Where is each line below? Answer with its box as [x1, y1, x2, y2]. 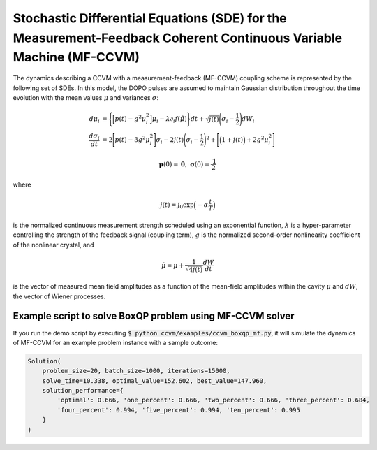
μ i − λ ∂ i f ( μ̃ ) [151, 115, 188, 124]
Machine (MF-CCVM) [13, 50, 140, 66]
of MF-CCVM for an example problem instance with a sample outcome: [13, 338, 218, 347]
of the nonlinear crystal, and [13, 240, 94, 249]
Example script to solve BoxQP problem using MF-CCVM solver [13, 310, 295, 322]
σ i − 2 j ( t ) [156, 136, 184, 145]
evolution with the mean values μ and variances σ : [13, 93, 159, 101]
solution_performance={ [42, 386, 124, 395]
